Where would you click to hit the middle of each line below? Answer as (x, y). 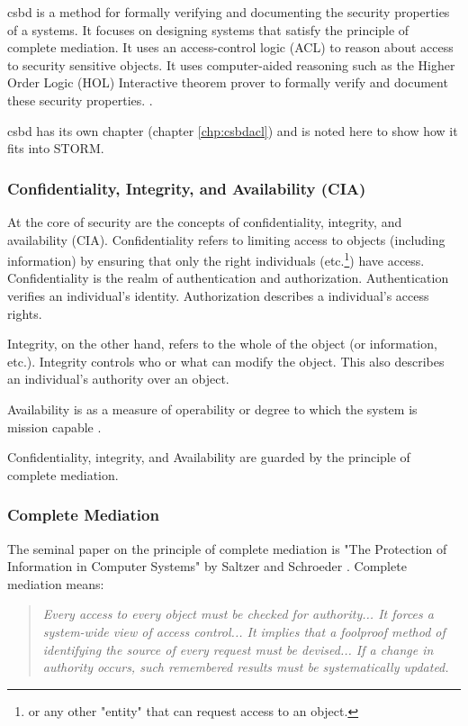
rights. (25, 313)
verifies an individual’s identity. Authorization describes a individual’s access (218, 295)
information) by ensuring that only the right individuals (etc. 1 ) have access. (216, 259)
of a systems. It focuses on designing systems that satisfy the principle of (208, 29)
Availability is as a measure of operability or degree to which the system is (212, 408)
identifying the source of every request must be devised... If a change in (238, 649)
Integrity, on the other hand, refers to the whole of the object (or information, (222, 344)
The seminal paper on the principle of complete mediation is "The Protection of (227, 548)
